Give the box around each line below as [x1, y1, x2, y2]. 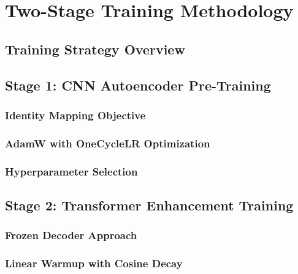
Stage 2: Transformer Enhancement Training [5, 195, 294, 214]
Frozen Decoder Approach [5, 228, 137, 243]
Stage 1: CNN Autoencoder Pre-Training [5, 75, 271, 94]
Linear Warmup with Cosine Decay [5, 256, 183, 271]
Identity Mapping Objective [5, 107, 146, 122]
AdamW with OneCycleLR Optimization [5, 135, 210, 150]
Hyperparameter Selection [5, 163, 138, 179]
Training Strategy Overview [5, 39, 185, 58]
